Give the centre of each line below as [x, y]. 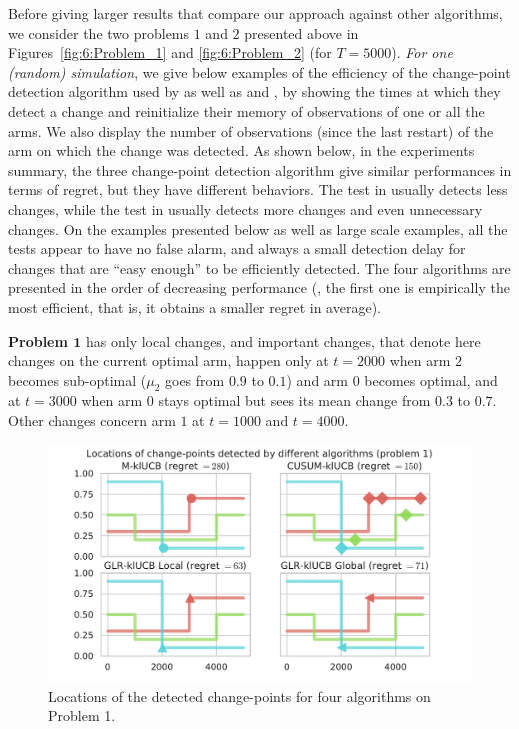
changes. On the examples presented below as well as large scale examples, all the [258, 228]
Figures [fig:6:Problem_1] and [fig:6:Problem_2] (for [170, 52]
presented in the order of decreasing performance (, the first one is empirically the [259, 287]
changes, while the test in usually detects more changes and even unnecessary [245, 208]
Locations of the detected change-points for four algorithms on [239, 695]
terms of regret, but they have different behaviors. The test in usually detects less [258, 189]
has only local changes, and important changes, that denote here [283, 340]
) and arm [317, 379]
